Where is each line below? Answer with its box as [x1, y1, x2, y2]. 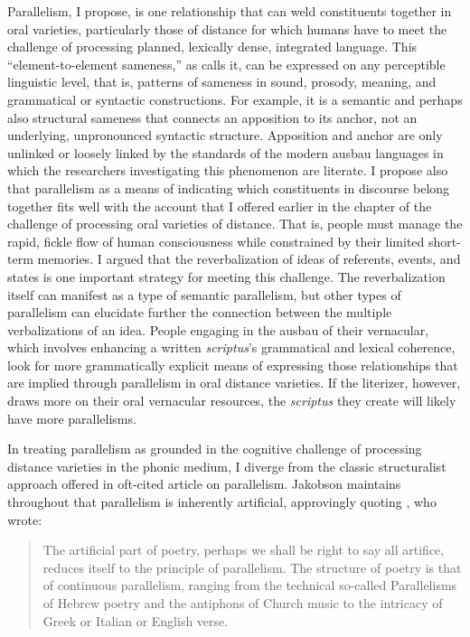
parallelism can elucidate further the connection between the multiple [7, 303, 392, 322]
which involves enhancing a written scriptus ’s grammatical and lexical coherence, [7, 338, 456, 357]
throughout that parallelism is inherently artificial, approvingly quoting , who [7, 492, 437, 511]
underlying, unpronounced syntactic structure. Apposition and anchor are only [7, 126, 443, 145]
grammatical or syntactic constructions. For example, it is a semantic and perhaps [7, 89, 463, 108]
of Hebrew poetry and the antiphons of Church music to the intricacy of [42, 594, 443, 612]
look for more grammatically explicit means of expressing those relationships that [7, 355, 458, 374]
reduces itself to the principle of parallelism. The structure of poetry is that [42, 557, 462, 576]
